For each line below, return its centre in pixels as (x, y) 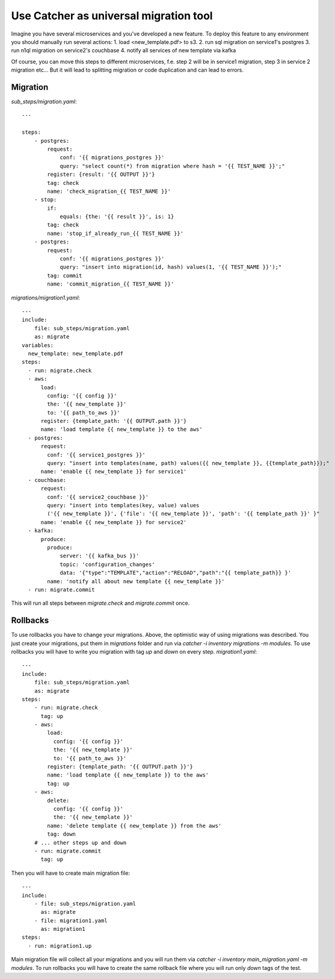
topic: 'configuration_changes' (108, 564)
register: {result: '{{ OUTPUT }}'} (101, 174)
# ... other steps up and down (80, 843)
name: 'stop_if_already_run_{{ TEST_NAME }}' (115, 233)
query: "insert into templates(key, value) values (123, 505)
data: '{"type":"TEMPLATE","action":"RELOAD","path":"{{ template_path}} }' (176, 573)
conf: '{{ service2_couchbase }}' (98, 497)
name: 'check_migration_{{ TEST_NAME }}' (109, 191)
